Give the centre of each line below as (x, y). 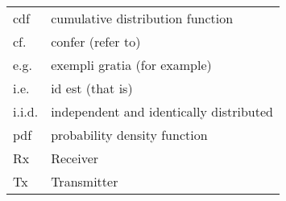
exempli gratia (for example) (131, 65)
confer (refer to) (96, 41)
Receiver (75, 158)
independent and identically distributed (162, 111)
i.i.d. (26, 111)
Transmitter (85, 181)
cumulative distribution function (142, 18)
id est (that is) (92, 88)
